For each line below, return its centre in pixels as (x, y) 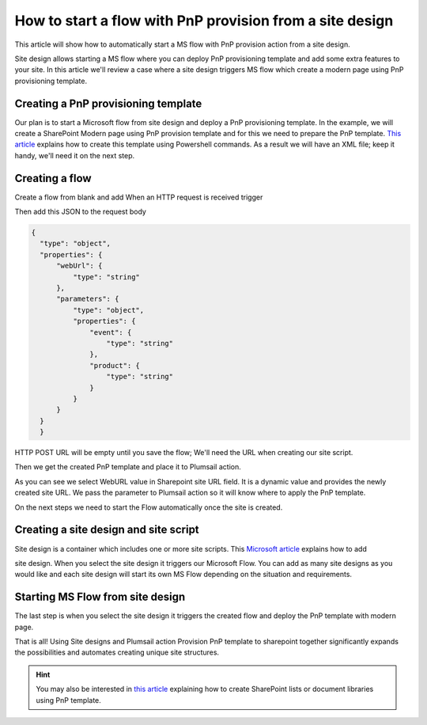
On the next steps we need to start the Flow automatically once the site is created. (149, 507)
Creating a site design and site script (107, 530)
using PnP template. (69, 700)
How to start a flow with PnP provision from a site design (204, 21)
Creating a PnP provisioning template (108, 103)
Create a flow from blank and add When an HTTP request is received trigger (139, 197)
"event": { (111, 332)
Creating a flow (53, 178)
